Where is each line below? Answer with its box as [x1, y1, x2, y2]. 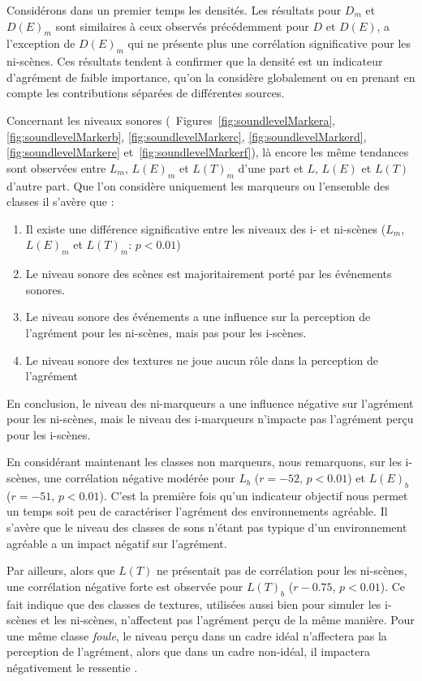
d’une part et [238, 159, 304, 176]
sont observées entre [6, 159, 106, 176]
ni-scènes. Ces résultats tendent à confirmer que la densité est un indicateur [6, 53, 383, 70]
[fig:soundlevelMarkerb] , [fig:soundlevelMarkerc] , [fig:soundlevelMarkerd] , [6, 127, 367, 144]
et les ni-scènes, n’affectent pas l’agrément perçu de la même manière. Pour [41, 611, 415, 628]
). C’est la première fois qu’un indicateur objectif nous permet [99, 486, 408, 503]
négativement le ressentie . [6, 659, 138, 675]
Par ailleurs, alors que [6, 562, 115, 579]
